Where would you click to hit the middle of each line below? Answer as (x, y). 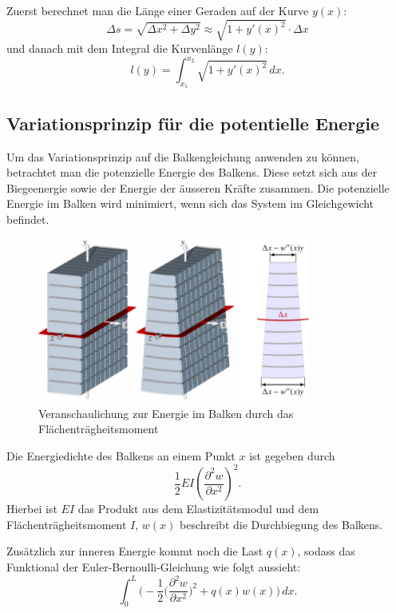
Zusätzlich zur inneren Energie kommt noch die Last (135, 551)
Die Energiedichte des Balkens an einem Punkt (121, 456)
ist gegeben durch (292, 456)
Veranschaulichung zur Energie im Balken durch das (166, 413)
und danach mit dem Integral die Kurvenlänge (120, 48)
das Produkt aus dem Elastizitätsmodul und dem (198, 509)
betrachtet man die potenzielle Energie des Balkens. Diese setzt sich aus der (192, 172)
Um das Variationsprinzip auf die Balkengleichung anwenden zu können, (183, 156)
